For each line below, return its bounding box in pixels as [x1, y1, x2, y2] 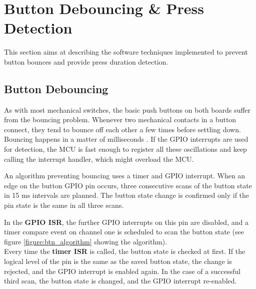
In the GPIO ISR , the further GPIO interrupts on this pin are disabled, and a [4, 216, 248, 227]
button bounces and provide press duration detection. [4, 56, 168, 67]
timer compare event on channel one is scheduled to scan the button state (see [4, 226, 244, 237]
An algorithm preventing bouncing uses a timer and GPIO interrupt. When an [4, 170, 245, 181]
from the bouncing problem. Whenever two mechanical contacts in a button [4, 114, 236, 125]
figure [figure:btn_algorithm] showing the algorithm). [4, 236, 167, 246]
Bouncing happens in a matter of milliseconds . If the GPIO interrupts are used [4, 134, 248, 144]
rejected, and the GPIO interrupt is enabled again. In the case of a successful [4, 265, 240, 276]
